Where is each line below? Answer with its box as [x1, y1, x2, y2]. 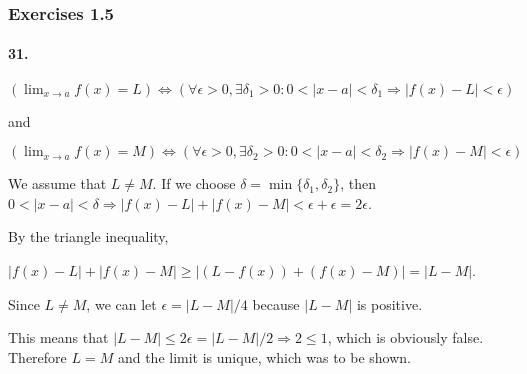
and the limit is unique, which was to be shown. [117, 346, 411, 367]
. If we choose [152, 173, 236, 194]
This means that [8, 327, 109, 348]
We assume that [8, 173, 107, 194]
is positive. [356, 293, 423, 314]
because [252, 293, 300, 314]
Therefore [8, 346, 67, 367]
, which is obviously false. [327, 327, 484, 348]
